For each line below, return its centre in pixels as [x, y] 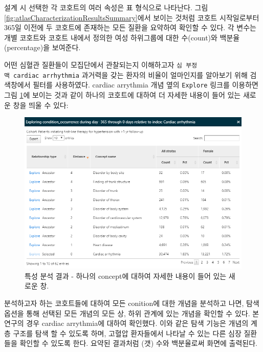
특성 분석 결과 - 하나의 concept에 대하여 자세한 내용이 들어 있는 [126, 276]
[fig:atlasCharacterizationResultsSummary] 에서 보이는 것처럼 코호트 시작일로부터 [132, 17]
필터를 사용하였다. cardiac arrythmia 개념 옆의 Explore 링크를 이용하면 [146, 85]
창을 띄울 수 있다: [41, 105]
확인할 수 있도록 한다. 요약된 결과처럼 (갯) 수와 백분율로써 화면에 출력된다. [138, 343]
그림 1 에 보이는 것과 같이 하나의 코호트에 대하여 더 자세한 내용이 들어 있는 [123, 94]
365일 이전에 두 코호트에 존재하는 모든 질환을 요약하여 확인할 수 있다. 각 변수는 [130, 27]
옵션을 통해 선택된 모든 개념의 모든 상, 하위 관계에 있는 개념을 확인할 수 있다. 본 [132, 313]
